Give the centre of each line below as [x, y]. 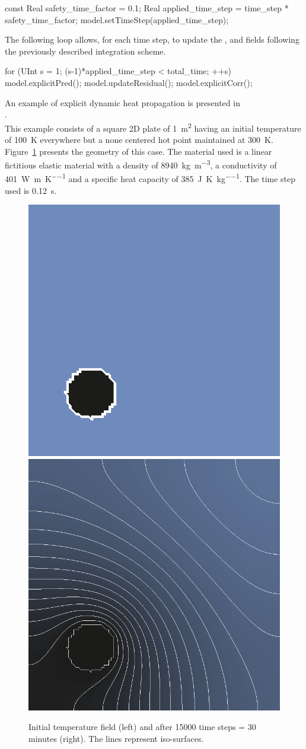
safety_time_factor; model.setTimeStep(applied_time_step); [117, 19]
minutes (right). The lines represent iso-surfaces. [116, 739]
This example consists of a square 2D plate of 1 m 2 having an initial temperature [153, 127]
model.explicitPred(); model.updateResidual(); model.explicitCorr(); [129, 82]
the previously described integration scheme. [85, 51]
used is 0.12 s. [31, 190]
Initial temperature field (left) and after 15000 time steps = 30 [142, 727]
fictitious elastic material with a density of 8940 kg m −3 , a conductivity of [141, 164]
